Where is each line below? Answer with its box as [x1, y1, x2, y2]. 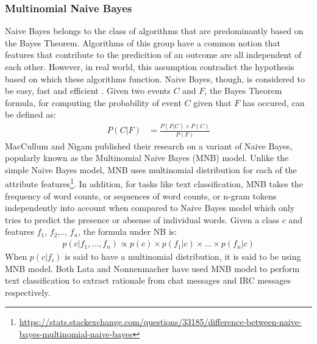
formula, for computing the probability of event [5, 96, 182, 109]
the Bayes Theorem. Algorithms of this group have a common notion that [5, 36, 281, 49]
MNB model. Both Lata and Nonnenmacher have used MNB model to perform [5, 262, 300, 274]
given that [193, 96, 232, 109]
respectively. [5, 285, 51, 298]
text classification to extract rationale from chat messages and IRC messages [5, 274, 291, 287]
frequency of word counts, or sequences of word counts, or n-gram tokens [5, 189, 277, 202]
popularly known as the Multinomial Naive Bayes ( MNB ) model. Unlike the [5, 151, 289, 164]
